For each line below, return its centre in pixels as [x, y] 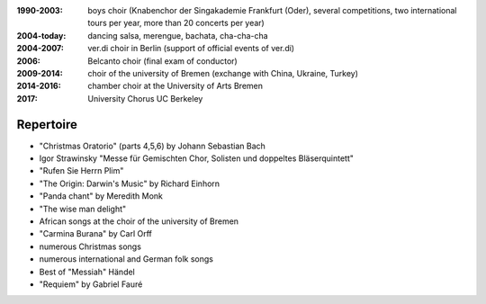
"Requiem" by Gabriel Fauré [91, 284]
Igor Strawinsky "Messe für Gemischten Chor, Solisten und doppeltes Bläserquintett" [197, 158]
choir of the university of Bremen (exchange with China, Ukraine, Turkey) [223, 73]
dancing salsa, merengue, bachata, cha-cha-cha [178, 35]
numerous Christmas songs [90, 246]
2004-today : [41, 35]
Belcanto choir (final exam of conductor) [162, 61]
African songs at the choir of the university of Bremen [139, 221]
